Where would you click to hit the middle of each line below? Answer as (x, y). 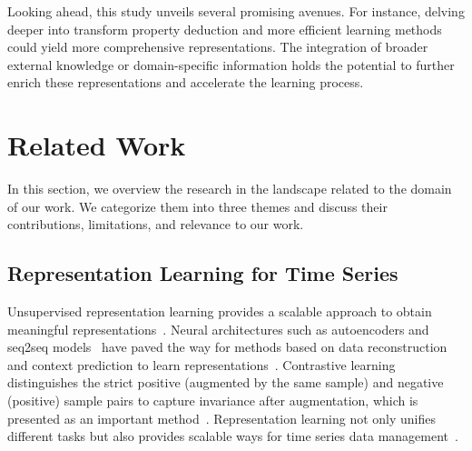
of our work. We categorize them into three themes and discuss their (197, 206)
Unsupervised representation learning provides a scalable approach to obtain (220, 311)
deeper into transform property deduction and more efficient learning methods (225, 29)
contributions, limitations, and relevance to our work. (156, 224)
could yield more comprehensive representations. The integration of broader (218, 47)
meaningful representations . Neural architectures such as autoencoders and (218, 329)
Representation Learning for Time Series (203, 273)
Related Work (97, 145)
